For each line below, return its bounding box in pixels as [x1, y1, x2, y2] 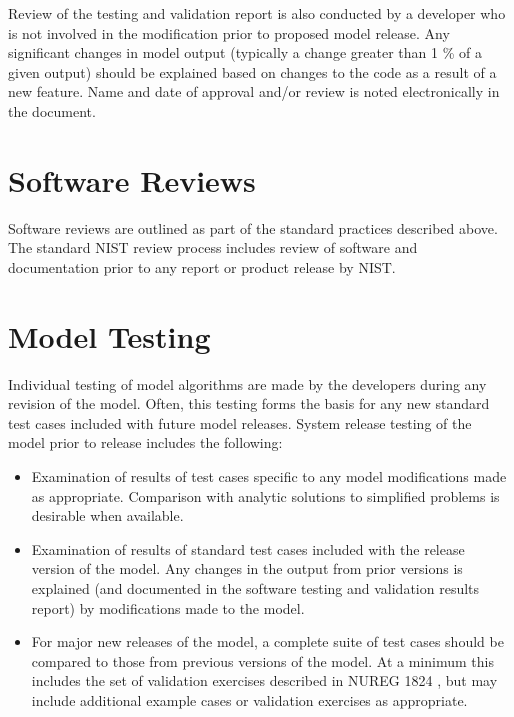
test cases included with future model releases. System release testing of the [8, 412, 472, 433]
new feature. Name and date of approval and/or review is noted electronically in [8, 81, 500, 102]
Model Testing [8, 315, 211, 356]
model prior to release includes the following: [8, 432, 283, 453]
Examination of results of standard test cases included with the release [31, 538, 465, 559]
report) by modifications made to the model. [31, 597, 305, 618]
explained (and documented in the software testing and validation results [31, 577, 480, 598]
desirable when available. [31, 505, 184, 526]
